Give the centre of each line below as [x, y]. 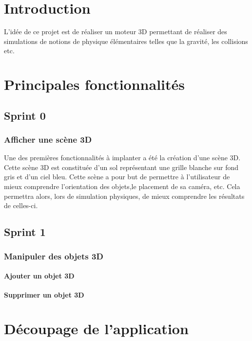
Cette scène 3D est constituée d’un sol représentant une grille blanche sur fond [121, 167]
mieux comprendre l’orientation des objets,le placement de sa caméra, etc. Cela [122, 186]
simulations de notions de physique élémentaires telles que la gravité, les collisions [126, 41]
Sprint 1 [25, 232]
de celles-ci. [21, 205]
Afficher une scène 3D [48, 139]
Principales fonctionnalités [94, 84]
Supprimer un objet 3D [44, 295]
